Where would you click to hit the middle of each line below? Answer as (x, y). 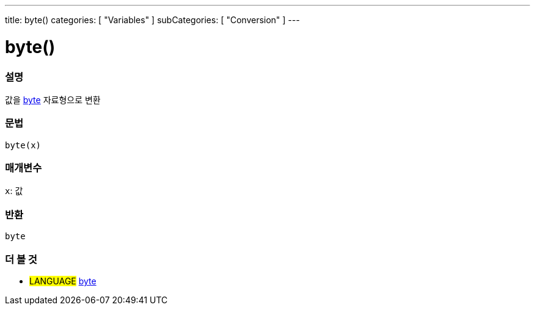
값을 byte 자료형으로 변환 (53, 99)
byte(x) (23, 145)
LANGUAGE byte (63, 281)
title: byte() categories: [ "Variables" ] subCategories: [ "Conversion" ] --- (152, 20)
